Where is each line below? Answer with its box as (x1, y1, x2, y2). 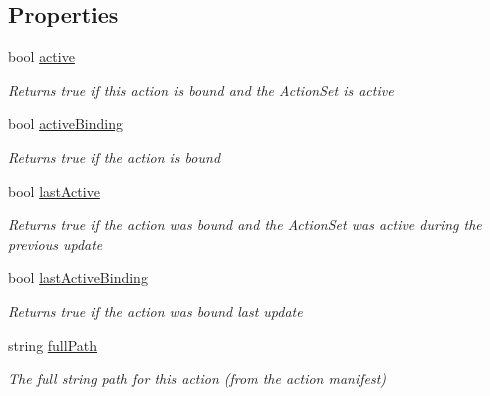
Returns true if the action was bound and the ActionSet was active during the (8, 214, 482, 235)
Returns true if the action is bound (8, 146, 221, 167)
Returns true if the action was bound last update (8, 300, 303, 321)
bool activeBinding (8, 113, 123, 134)
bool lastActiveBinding (8, 267, 148, 288)
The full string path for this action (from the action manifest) (8, 368, 387, 389)
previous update (8, 233, 103, 254)
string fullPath (8, 334, 98, 355)
